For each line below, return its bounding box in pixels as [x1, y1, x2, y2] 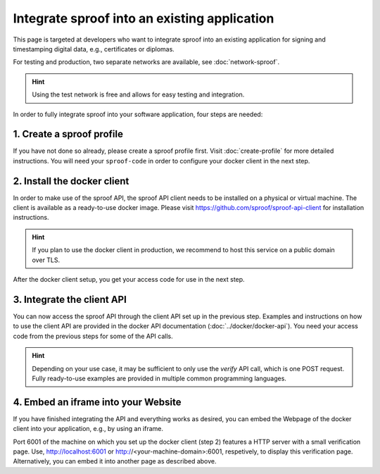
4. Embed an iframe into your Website [13, 396, 182, 408]
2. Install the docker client [13, 175, 129, 187]
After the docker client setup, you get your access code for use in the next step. [13, 275, 246, 284]
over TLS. [32, 256, 61, 264]
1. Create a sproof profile [13, 128, 123, 140]
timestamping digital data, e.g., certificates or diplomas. [13, 44, 175, 53]
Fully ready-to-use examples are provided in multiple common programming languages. [32, 374, 286, 382]
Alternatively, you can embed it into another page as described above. [13, 457, 217, 466]
